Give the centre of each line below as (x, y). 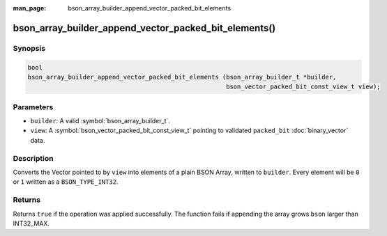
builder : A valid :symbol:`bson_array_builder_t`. (100, 121)
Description (33, 158)
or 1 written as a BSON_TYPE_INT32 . (66, 182)
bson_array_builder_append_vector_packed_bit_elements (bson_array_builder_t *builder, (182, 77)
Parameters (33, 107)
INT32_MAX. (31, 223)
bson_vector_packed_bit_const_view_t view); (303, 87)
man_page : (30, 8)
